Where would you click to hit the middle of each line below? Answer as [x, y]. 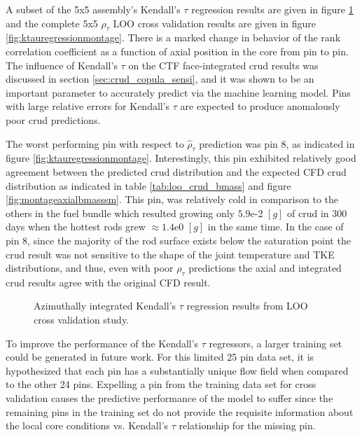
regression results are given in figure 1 [272, 9]
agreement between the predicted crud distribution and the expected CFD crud [176, 171]
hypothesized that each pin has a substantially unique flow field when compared [177, 370]
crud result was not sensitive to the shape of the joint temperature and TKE [170, 254]
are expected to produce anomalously [260, 106]
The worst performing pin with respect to [95, 143]
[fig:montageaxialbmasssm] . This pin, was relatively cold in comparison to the [172, 199]
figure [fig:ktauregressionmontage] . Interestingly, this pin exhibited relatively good [181, 158]
